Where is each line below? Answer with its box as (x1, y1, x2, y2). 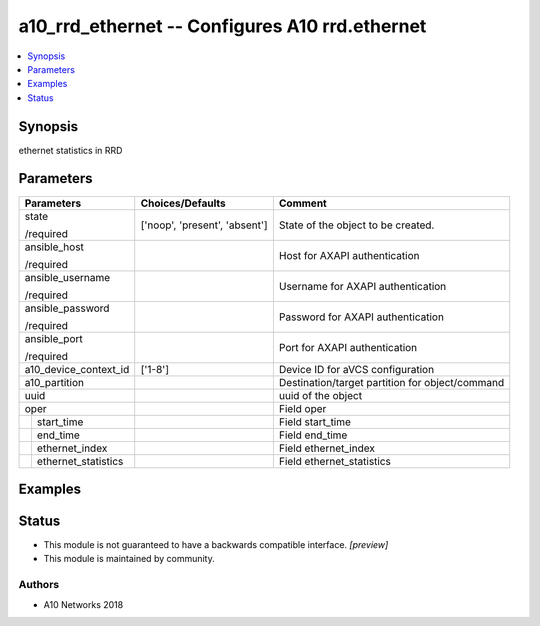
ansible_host (24, 240, 85, 254)
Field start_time (278, 415, 352, 429)
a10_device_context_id (24, 362, 130, 376)
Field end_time (278, 428, 348, 442)
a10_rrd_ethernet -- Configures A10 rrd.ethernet (18, 15, 427, 37)
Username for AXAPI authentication (278, 279, 447, 293)
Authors (18, 578, 60, 592)
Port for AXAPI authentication (278, 340, 418, 354)
